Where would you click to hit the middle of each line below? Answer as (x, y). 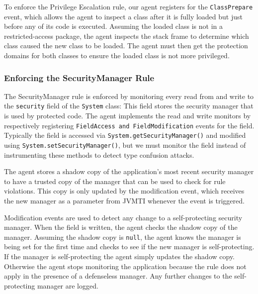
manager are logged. (68, 285)
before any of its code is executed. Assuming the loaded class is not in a (113, 26)
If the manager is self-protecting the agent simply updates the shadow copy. (120, 256)
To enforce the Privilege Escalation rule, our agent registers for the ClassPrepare (129, 6)
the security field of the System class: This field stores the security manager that (129, 106)
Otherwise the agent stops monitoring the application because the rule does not (125, 266)
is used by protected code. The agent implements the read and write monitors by (128, 116)
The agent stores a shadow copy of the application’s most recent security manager (129, 171)
